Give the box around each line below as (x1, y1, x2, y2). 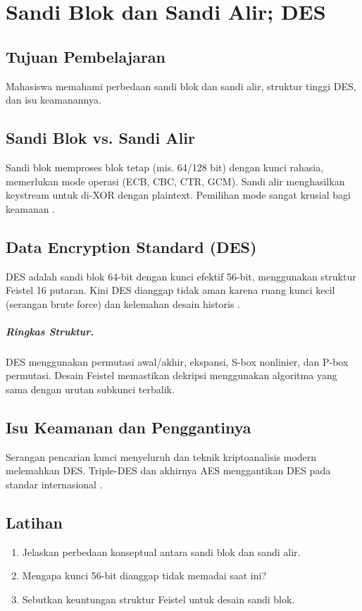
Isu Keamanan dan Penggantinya (6, 416, 251, 438)
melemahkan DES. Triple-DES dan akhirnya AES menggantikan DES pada (6, 463, 331, 478)
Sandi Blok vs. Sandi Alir (6, 127, 195, 149)
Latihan (6, 512, 63, 533)
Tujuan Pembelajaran (6, 45, 166, 67)
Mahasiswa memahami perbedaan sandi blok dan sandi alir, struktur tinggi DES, (6, 78, 356, 93)
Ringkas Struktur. (6, 323, 94, 338)
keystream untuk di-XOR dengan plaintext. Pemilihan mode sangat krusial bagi (6, 187, 351, 202)
